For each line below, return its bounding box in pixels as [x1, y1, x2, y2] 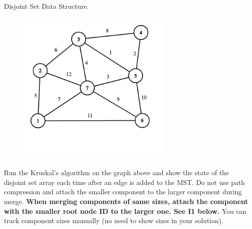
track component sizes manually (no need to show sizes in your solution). [4, 215, 224, 226]
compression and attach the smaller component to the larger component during [4, 186, 242, 197]
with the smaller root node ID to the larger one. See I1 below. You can [4, 206, 247, 216]
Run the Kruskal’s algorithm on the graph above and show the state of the [4, 167, 229, 178]
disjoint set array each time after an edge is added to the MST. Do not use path [4, 177, 245, 187]
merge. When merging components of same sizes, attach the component [4, 196, 249, 206]
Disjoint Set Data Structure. [4, 1, 89, 11]
